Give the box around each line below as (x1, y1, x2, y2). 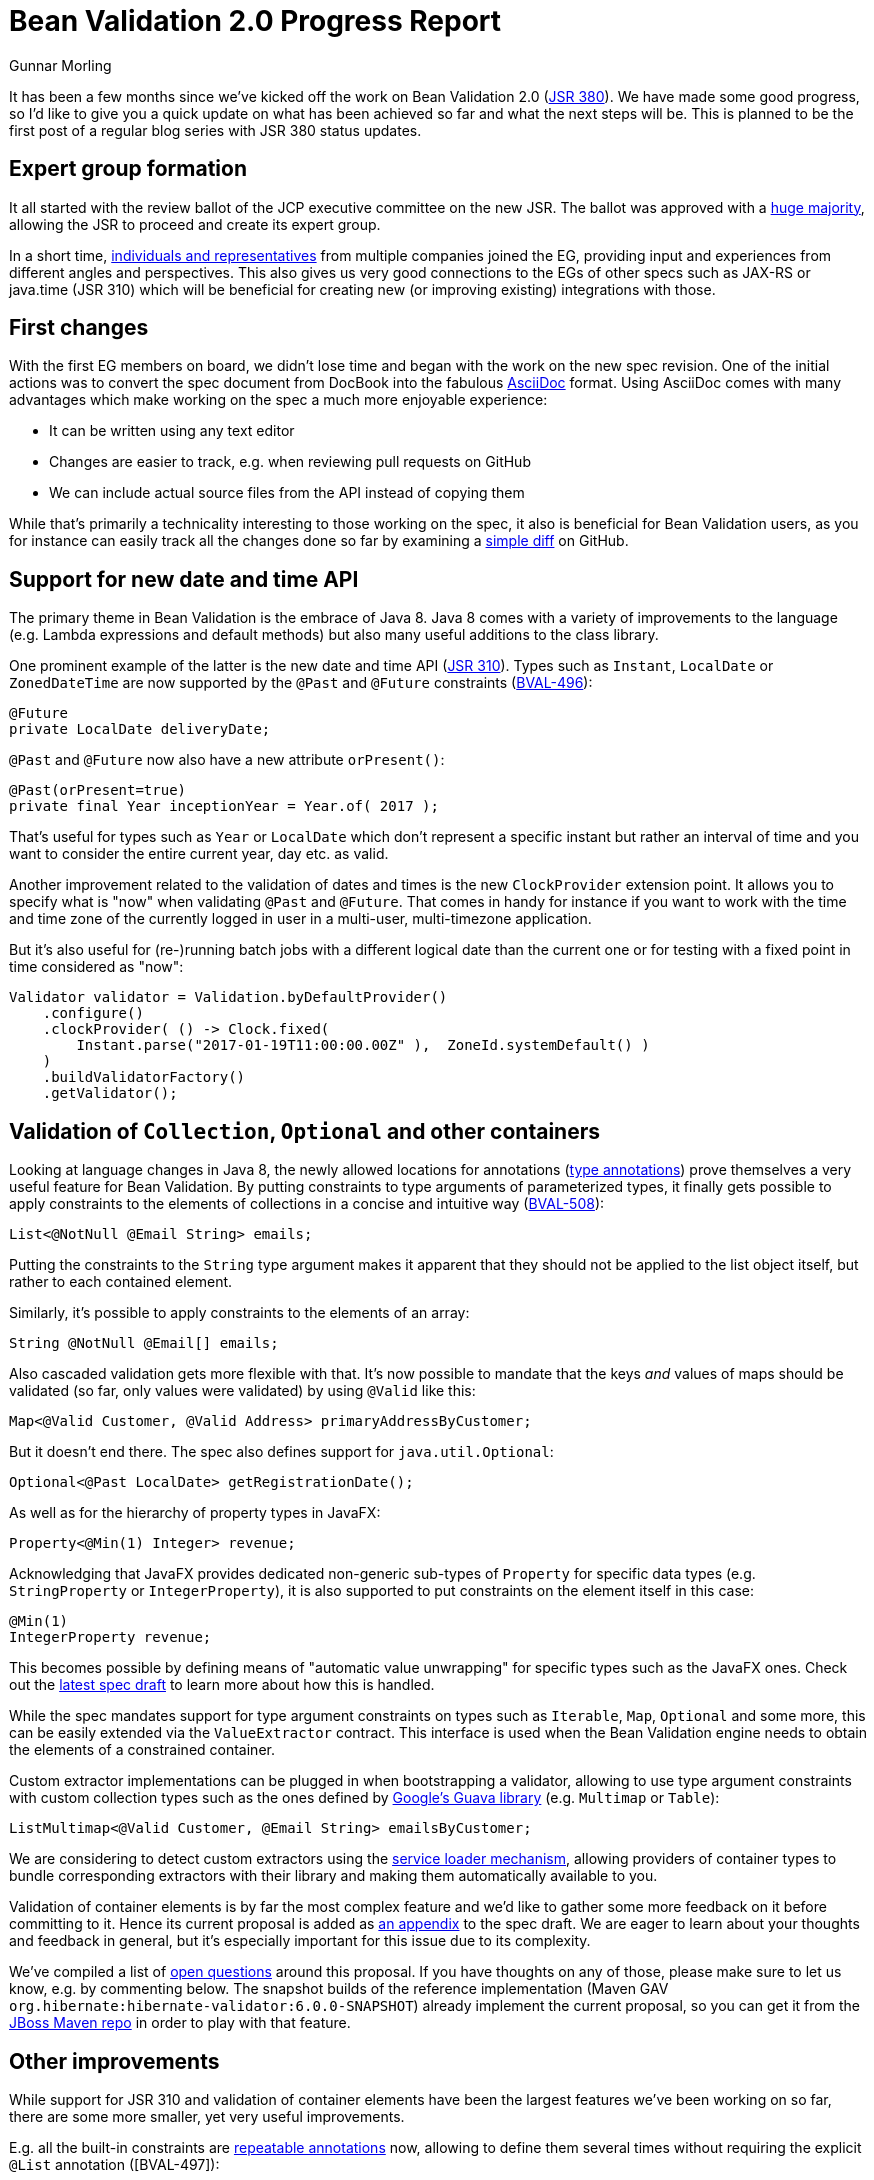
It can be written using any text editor (49, 422, 295, 440)
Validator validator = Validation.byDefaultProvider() (9, 989, 448, 1006)
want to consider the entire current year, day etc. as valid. (9, 845, 389, 863)
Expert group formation (9, 156, 247, 182)
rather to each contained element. (9, 1273, 233, 1291)
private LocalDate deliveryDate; (9, 721, 271, 738)
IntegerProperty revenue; (9, 1629, 212, 1646)
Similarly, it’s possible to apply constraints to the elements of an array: (9, 1304, 470, 1322)
